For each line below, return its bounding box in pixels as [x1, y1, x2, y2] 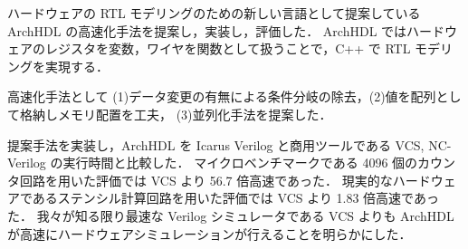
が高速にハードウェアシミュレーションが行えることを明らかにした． [7, 224, 412, 243]
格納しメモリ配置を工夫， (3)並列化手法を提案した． [19, 104, 332, 123]
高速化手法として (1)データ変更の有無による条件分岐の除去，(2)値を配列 [7, 87, 436, 106]
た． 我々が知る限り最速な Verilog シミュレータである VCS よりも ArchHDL [7, 206, 454, 225]
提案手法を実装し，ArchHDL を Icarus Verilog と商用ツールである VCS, [7, 135, 425, 154]
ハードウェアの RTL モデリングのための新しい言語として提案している [7, 4, 421, 22]
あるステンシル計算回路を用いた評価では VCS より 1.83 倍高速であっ [32, 188, 439, 207]
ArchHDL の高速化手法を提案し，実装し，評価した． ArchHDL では [7, 21, 407, 40]
